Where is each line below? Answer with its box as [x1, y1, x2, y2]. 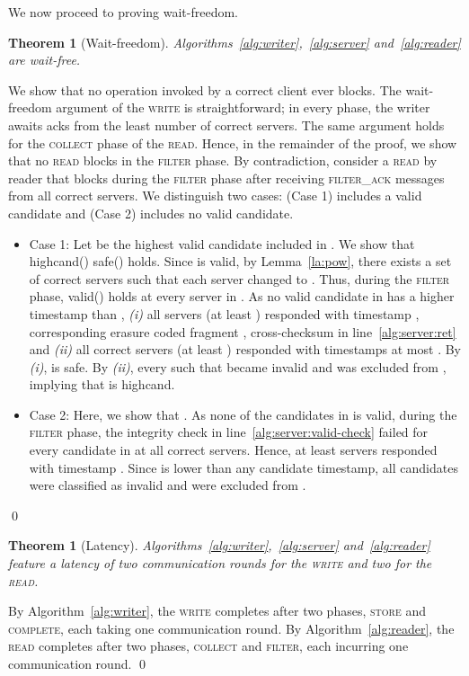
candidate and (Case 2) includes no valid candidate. [8, 203, 294, 222]
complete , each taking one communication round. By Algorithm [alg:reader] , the [8, 618, 455, 637]
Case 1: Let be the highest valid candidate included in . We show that [29, 234, 415, 253]
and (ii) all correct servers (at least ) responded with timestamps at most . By [29, 340, 462, 359]
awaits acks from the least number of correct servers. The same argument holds [8, 115, 445, 134]
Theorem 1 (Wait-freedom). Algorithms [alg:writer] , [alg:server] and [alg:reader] [8, 32, 461, 51]
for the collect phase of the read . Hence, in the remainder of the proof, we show [8, 133, 457, 152]
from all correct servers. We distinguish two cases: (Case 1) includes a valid [8, 186, 422, 205]
